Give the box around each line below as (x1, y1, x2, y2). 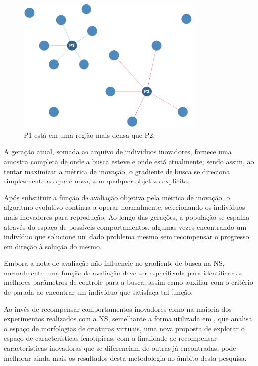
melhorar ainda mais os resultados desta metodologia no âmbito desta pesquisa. (4, 352, 247, 363)
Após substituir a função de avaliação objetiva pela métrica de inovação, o (4, 192, 230, 202)
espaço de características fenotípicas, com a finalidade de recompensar (4, 333, 217, 343)
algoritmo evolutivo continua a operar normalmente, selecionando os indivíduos (4, 202, 245, 212)
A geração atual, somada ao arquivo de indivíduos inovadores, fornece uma (4, 146, 232, 157)
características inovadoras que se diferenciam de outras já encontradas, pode (4, 343, 236, 353)
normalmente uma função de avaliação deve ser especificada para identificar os (4, 267, 243, 277)
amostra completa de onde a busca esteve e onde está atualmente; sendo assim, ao (4, 156, 254, 166)
